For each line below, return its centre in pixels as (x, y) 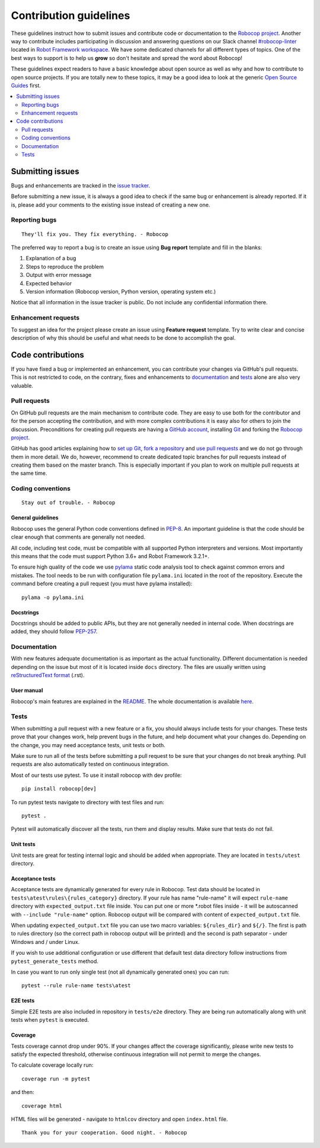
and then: (23, 1092)
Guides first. (26, 85)
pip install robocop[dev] (59, 789)
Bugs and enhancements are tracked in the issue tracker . (81, 185)
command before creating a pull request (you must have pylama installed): (102, 583)
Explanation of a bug (51, 259)
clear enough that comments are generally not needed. (78, 537)
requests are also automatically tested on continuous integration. (90, 764)
